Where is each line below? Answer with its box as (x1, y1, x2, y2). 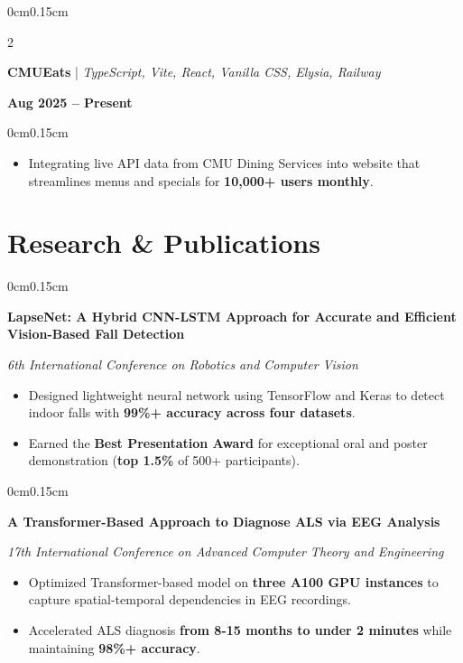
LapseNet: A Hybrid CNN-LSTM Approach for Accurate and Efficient (7, 306, 457, 325)
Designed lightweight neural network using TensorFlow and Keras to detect (28, 385, 445, 404)
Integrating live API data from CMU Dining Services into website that (28, 153, 421, 172)
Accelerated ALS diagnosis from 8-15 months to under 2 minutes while (28, 621, 452, 639)
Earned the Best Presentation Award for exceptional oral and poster (28, 433, 428, 452)
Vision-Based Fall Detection (7, 324, 185, 343)
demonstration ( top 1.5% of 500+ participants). (28, 451, 300, 470)
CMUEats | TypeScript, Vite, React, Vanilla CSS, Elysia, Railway (7, 62, 381, 81)
